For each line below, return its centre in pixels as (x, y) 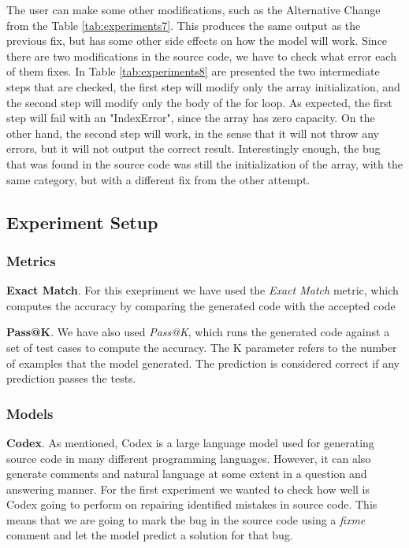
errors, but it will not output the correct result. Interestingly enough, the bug (193, 148)
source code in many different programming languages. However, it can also (189, 458)
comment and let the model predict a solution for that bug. (150, 535)
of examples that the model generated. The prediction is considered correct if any (203, 363)
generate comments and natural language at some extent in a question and (187, 474)
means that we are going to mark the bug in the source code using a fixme (186, 519)
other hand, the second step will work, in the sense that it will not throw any (193, 133)
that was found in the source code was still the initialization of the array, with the (204, 163)
